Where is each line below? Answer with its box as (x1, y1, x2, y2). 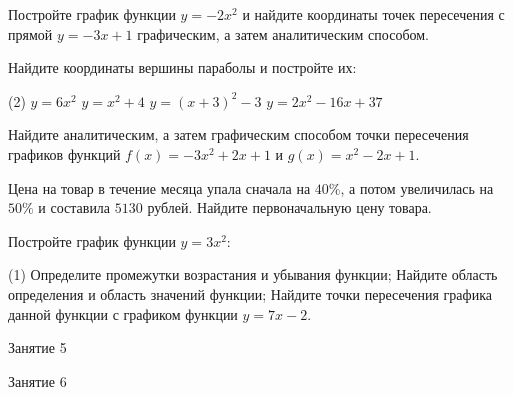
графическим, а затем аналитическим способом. (137, 23, 429, 44)
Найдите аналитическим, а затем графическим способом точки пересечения (8, 124, 469, 145)
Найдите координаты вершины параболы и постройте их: (8, 57, 357, 78)
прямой (8, 23, 53, 44)
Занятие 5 (8, 337, 67, 358)
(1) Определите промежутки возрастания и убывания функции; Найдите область (8, 264, 498, 285)
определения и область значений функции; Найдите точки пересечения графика (8, 283, 492, 304)
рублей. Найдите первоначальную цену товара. (147, 197, 432, 218)
